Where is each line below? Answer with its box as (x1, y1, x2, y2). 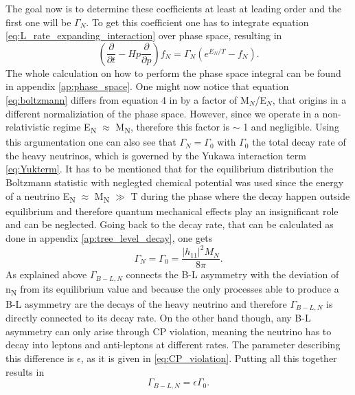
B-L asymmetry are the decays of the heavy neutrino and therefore (5, 296, 287, 311)
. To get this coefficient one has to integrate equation (86, 14, 309, 29)
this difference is (5, 350, 74, 365)
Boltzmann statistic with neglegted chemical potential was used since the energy (5, 175, 344, 190)
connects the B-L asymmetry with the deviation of (126, 267, 339, 282)
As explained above (5, 267, 87, 282)
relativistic (5, 120, 50, 134)
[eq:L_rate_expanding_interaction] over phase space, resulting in (5, 28, 282, 43)
